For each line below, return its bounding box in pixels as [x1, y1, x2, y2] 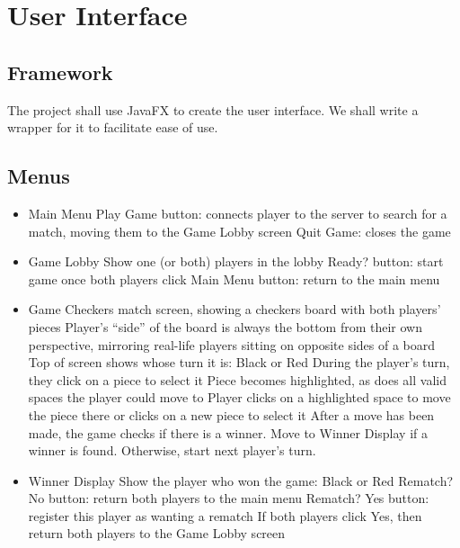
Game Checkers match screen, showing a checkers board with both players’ [28, 300, 441, 319]
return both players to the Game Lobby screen [28, 524, 286, 543]
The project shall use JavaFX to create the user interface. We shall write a [7, 100, 419, 119]
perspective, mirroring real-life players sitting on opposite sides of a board [28, 335, 436, 354]
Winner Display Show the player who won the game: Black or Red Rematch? [28, 471, 454, 490]
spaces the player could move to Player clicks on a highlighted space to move [28, 388, 451, 407]
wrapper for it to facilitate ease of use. [7, 118, 218, 137]
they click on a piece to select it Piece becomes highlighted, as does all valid [28, 370, 447, 389]
